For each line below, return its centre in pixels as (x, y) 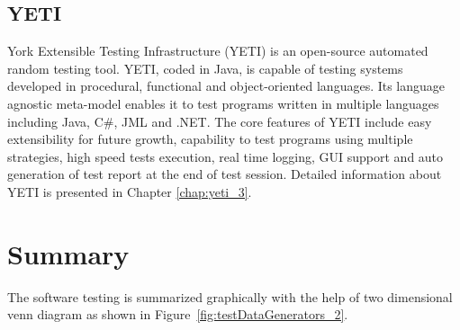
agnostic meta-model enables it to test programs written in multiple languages (223, 103)
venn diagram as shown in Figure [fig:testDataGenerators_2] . (178, 314)
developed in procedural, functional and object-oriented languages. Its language (226, 86)
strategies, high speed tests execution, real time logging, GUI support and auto (225, 156)
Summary (68, 253)
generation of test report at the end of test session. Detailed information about (225, 174)
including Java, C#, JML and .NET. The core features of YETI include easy (220, 121)
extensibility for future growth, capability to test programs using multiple (210, 139)
